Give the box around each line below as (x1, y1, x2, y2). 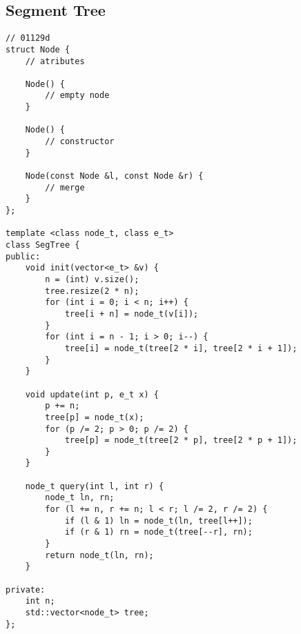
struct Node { (6, 44, 70, 55)
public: (6, 251, 41, 261)
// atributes (25, 56, 85, 66)
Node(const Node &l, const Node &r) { (25, 171, 204, 181)
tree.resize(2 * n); (45, 286, 139, 296)
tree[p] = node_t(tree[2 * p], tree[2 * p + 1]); (64, 435, 298, 446)
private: (6, 584, 46, 595)
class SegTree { (6, 240, 80, 250)
